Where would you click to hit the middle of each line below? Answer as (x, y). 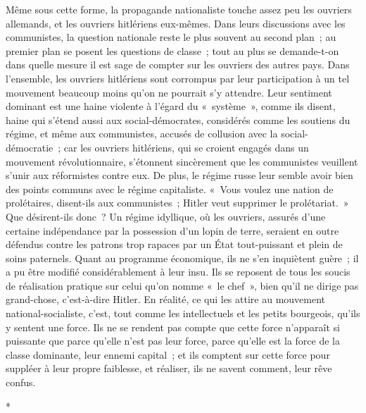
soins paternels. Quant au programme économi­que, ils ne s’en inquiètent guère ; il (182, 258)
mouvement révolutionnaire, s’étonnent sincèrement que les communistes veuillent (182, 161)
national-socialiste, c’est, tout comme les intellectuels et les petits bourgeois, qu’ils (183, 313)
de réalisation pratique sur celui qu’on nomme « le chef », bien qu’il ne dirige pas (182, 285)
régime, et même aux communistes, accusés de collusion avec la (142, 134)
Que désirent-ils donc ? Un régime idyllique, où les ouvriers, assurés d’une (166, 216)
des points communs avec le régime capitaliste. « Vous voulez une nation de (170, 189)
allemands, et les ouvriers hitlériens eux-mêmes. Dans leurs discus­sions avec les (176, 23)
